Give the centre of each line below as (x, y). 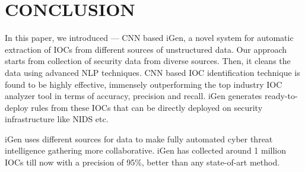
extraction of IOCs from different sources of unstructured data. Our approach (146, 49)
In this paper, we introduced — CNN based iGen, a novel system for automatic (149, 38)
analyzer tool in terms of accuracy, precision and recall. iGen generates (134, 96)
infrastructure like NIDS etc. (57, 119)
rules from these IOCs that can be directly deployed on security (147, 107)
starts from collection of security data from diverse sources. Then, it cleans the (148, 61)
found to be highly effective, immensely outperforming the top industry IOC (144, 84)
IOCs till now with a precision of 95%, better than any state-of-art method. (142, 162)
